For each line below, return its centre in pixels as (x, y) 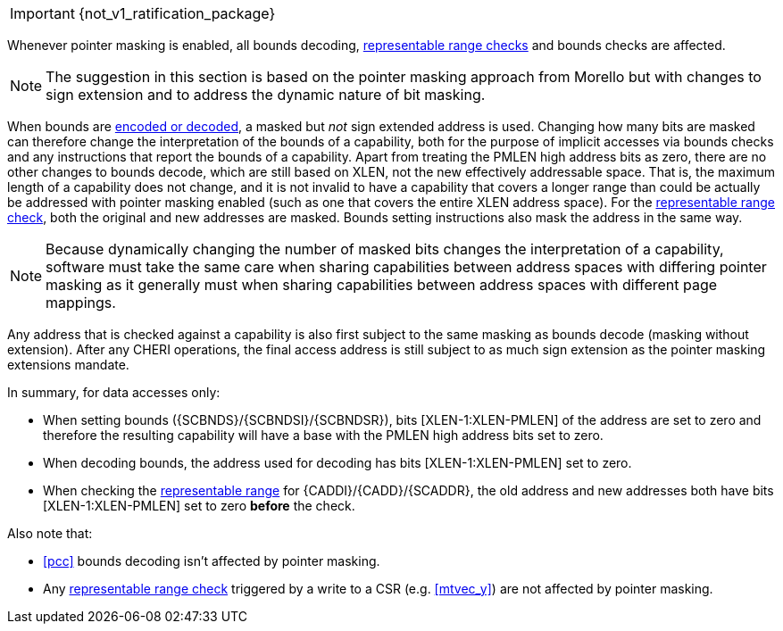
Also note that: (50, 533)
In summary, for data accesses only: (114, 392)
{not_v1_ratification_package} (177, 13)
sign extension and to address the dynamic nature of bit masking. (266, 95)
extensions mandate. (68, 365)
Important (42, 13)
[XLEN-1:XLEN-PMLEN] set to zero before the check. (199, 506)
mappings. (81, 303)
